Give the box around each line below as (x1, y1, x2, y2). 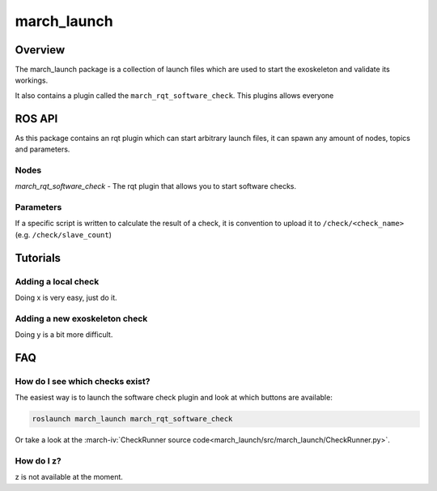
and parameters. (15, 144, 70, 154)
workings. (15, 75, 49, 85)
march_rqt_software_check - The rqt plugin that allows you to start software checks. (15, 181, 297, 191)
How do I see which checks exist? (15, 375, 151, 386)
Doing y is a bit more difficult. (15, 330, 113, 339)
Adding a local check (15, 275, 100, 287)
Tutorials (15, 251, 61, 265)
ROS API (15, 112, 58, 126)
